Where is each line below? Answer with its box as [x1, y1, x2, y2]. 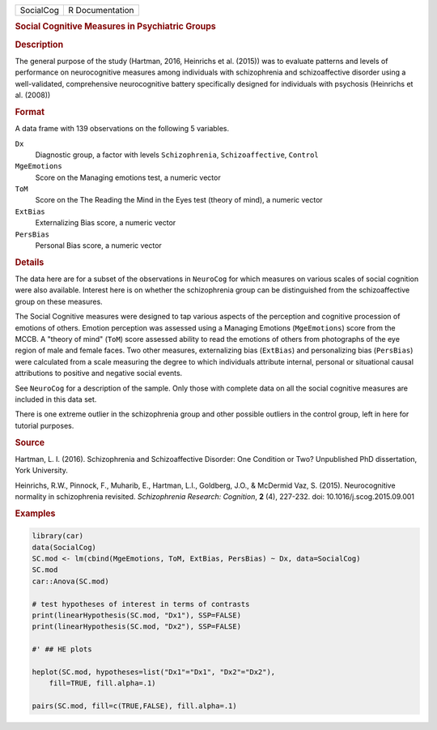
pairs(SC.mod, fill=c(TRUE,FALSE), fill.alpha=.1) [32, 702, 238, 711]
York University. [15, 466, 68, 476]
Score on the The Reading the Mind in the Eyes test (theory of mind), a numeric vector [35, 195, 323, 205]
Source [15, 437, 45, 448]
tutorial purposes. [15, 420, 74, 430]
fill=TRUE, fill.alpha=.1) [49, 679, 157, 688]
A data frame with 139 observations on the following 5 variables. [15, 124, 230, 134]
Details [15, 256, 45, 267]
